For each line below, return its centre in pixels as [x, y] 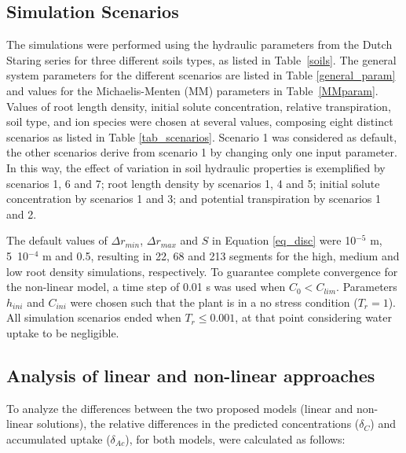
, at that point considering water [313, 317]
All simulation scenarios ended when [94, 317]
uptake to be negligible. [63, 332]
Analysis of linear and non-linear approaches [191, 375]
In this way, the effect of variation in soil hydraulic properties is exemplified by [196, 167]
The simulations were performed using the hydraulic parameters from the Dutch [199, 44]
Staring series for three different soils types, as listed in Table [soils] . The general [201, 59]
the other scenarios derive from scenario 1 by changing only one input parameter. [202, 152]
